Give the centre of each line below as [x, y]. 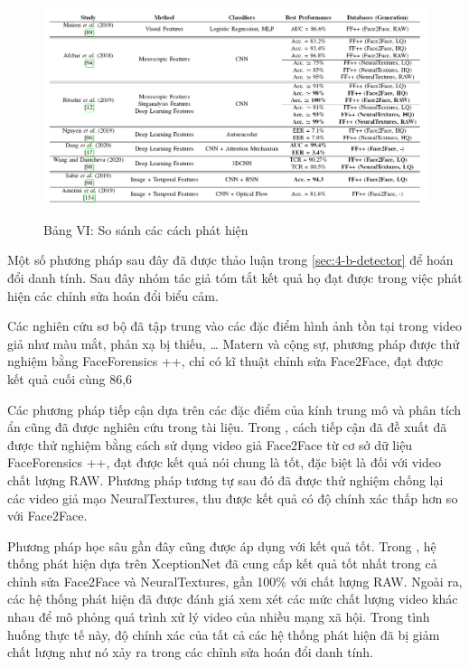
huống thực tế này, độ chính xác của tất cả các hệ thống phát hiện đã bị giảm [224, 634]
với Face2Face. [47, 516]
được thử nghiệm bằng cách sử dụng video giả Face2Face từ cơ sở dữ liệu [210, 444]
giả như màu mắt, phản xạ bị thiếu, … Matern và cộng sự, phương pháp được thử [234, 343]
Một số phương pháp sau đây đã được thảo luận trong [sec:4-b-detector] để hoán [230, 260]
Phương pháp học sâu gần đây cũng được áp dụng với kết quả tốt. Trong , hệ [222, 545]
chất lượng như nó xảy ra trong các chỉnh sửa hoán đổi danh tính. [191, 652]
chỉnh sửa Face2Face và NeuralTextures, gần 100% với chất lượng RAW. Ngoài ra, [235, 581]
